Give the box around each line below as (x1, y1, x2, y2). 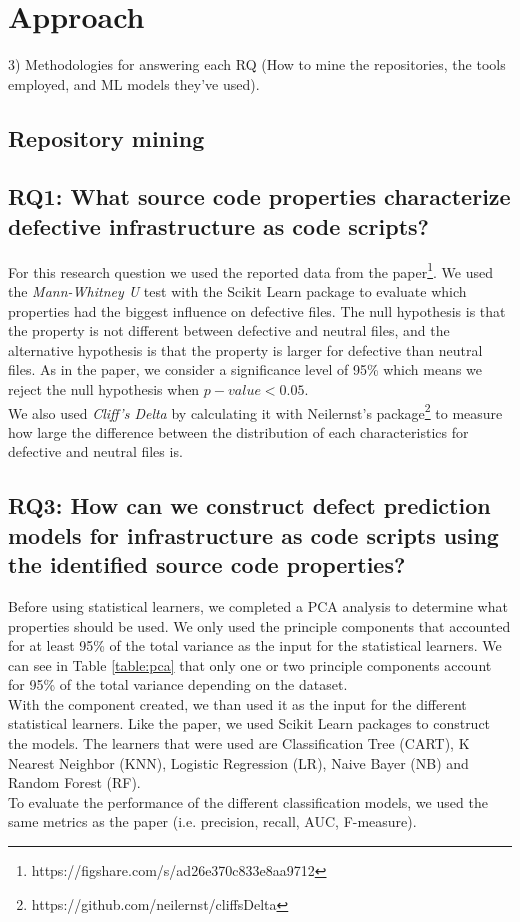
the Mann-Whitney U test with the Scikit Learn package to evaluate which (8, 280, 467, 301)
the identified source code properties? (8, 549, 406, 580)
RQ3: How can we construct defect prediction (8, 490, 491, 521)
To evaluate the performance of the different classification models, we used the (8, 791, 488, 812)
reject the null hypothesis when (8, 378, 200, 399)
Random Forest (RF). (8, 772, 141, 793)
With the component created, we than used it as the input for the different (8, 693, 467, 714)
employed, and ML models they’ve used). (8, 73, 260, 94)
